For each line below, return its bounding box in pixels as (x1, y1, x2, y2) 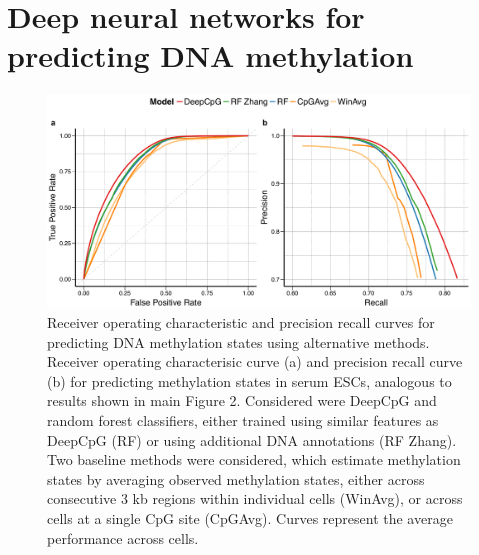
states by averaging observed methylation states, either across (47, 468, 425, 489)
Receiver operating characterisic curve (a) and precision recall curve (47, 351, 463, 372)
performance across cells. (47, 527, 199, 548)
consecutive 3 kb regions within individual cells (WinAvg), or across (47, 488, 463, 509)
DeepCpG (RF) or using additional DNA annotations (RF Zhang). (47, 429, 457, 450)
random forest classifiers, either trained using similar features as (47, 409, 439, 430)
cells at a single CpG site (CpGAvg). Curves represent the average (47, 507, 453, 528)
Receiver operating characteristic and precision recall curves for (47, 311, 435, 332)
